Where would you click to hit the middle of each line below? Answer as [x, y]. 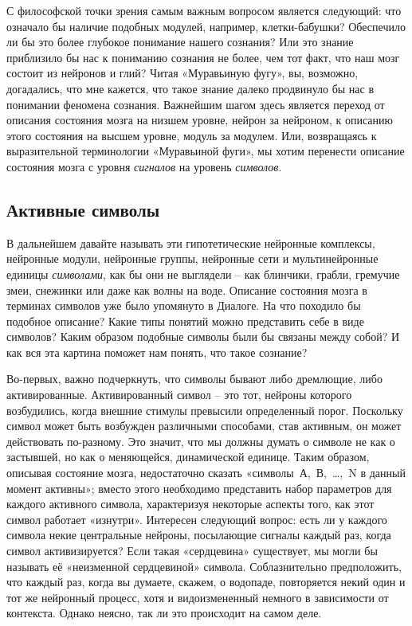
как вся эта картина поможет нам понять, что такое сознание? [157, 352]
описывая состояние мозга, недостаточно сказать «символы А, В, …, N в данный [206, 473]
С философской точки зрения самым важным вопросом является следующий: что [204, 10]
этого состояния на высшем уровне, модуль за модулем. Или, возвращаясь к [192, 135]
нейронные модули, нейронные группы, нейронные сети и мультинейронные [192, 258]
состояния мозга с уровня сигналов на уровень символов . [144, 166]
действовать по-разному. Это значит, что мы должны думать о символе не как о [201, 441]
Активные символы [83, 209]
